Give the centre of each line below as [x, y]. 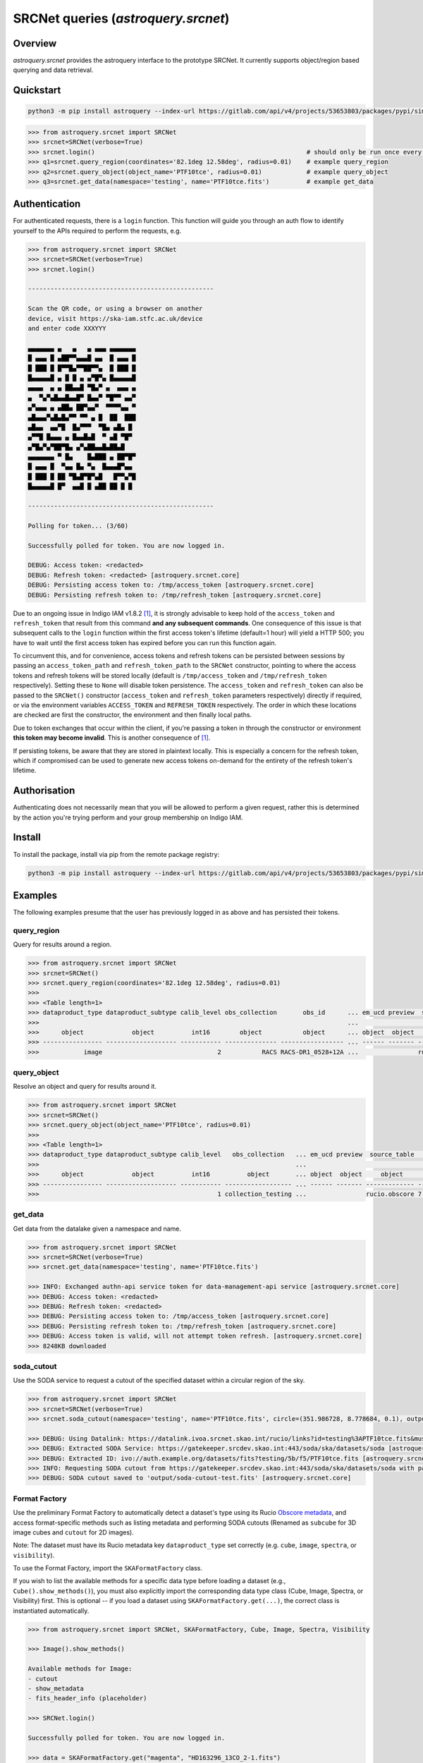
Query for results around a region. [62, 944]
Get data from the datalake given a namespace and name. [97, 1228]
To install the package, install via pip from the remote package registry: [116, 854]
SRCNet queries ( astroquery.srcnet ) [121, 18]
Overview [35, 43]
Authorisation [44, 791]
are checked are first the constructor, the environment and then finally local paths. [133, 715]
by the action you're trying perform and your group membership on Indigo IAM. [128, 817]
